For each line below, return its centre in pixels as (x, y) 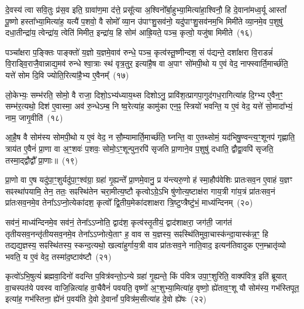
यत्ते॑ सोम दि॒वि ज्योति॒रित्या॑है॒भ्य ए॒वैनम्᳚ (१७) (67, 74)
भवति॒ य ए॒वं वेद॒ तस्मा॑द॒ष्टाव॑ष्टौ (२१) (58, 256)
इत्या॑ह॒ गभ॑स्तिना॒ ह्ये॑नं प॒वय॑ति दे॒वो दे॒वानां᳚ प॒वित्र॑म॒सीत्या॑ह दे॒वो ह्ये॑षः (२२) (106, 299)
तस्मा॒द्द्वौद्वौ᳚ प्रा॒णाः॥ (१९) (42, 160)
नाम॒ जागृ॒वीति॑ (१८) (34, 117)
